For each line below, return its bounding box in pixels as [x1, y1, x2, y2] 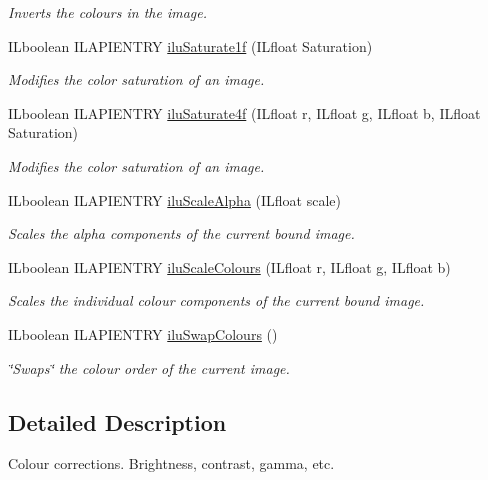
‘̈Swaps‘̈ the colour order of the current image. [8, 357, 290, 378]
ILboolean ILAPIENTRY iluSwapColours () [8, 323, 278, 344]
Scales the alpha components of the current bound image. [8, 223, 355, 244]
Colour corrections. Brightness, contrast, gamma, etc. [8, 453, 335, 474]
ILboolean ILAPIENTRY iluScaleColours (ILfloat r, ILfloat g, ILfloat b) [8, 256, 451, 277]
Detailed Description [8, 406, 227, 437]
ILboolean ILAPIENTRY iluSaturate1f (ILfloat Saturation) [8, 35, 373, 56]
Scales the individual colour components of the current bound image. [8, 290, 425, 311]
